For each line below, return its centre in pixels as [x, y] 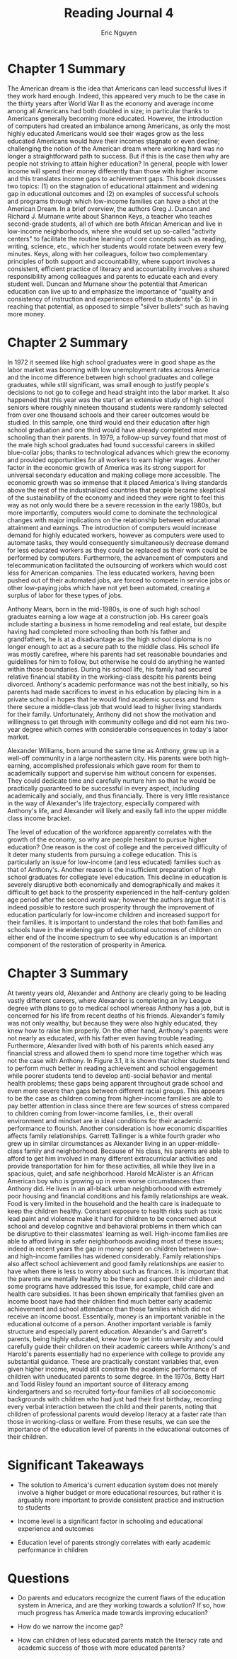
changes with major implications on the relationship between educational [114, 520]
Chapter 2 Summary [68, 342]
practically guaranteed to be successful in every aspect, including [103, 788]
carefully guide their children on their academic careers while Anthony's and [119, 1346]
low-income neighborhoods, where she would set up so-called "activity [112, 231]
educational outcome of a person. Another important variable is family [109, 1324]
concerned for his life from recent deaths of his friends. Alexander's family [116, 1015]
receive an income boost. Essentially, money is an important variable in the [116, 1316]
